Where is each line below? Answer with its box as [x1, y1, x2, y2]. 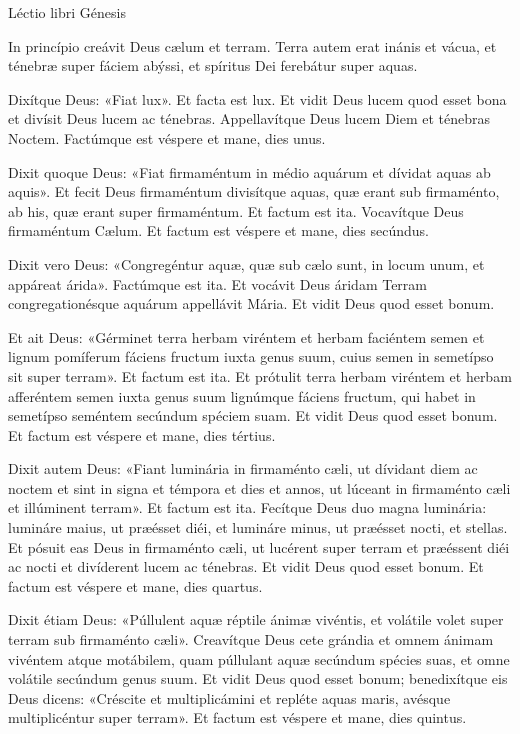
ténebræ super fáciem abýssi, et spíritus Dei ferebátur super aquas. [8, 55, 418, 76]
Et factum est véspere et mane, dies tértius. [8, 424, 276, 445]
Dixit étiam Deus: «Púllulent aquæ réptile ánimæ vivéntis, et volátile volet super [8, 609, 504, 630]
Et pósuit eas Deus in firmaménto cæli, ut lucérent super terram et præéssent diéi [8, 536, 510, 557]
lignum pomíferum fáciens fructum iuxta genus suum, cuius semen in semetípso [8, 346, 494, 367]
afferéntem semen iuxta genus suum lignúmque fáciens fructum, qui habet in [8, 385, 476, 406]
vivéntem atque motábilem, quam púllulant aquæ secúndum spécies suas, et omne [8, 648, 510, 669]
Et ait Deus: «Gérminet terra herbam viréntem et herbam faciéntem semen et [8, 326, 485, 347]
